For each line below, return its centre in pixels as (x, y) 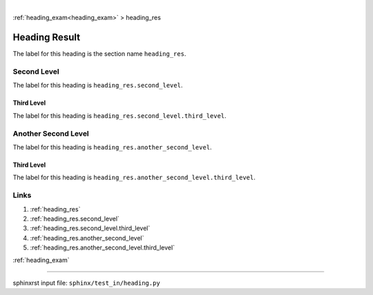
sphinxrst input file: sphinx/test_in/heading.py (86, 283)
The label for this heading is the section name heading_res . (99, 54)
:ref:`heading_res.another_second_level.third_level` (103, 247)
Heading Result (47, 38)
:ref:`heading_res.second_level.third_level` (90, 228)
